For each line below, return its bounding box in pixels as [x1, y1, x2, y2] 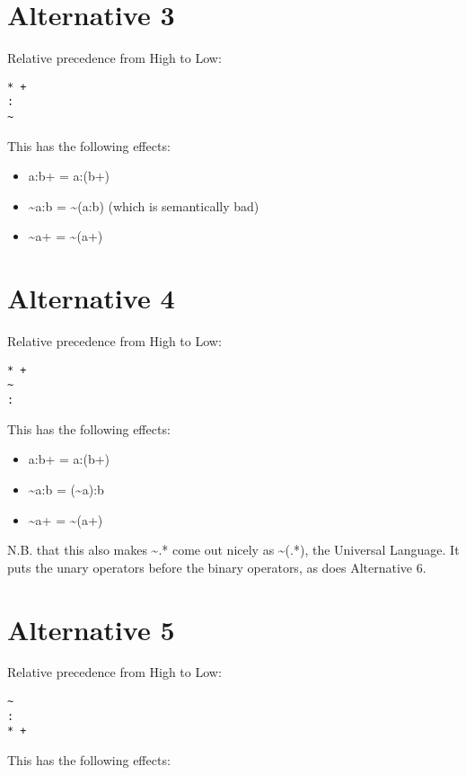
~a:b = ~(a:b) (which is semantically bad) [28, 196, 259, 215]
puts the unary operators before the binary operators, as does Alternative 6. [7, 557, 426, 576]
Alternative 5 [7, 610, 175, 647]
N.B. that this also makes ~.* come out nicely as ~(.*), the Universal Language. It [7, 540, 460, 559]
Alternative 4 [7, 280, 175, 316]
